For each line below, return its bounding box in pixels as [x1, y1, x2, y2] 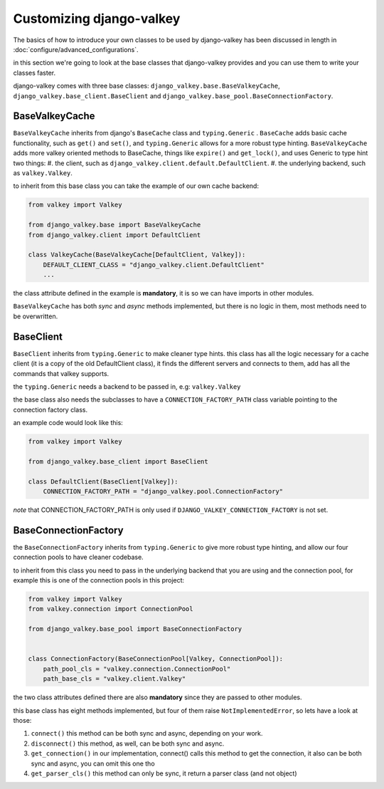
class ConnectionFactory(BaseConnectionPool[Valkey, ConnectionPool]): [28, 655, 284, 663]
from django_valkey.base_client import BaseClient [28, 457, 209, 466]
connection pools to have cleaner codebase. [13, 553, 144, 562]
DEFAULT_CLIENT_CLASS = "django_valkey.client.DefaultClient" [43, 261, 265, 268]
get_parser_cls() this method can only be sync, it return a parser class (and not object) [31, 769, 298, 778]
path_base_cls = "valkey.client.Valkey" [43, 675, 186, 683]
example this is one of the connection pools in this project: [13, 576, 185, 585]
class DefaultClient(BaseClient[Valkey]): [28, 477, 178, 486]
